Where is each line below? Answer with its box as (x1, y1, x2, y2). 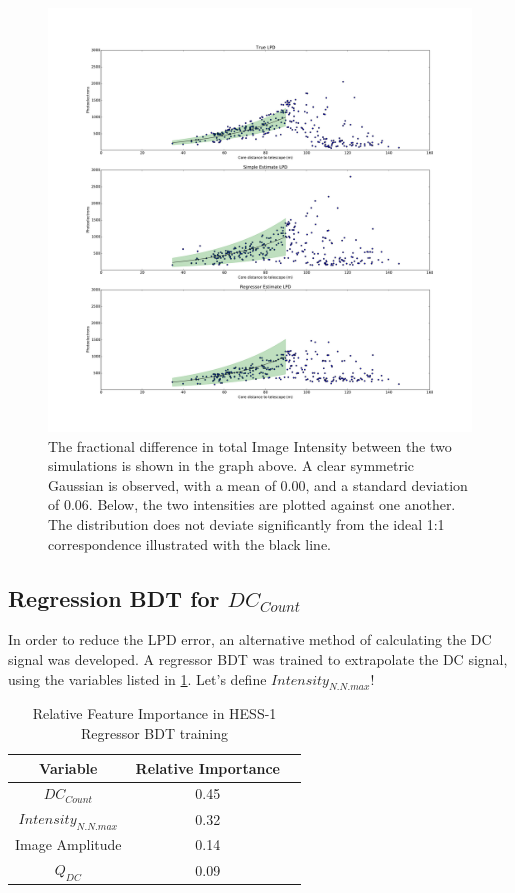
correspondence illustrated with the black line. (48, 533, 332, 554)
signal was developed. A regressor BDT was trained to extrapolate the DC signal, (8, 648, 508, 669)
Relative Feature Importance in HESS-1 (32, 703, 277, 724)
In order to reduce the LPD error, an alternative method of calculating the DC (8, 629, 492, 650)
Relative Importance (135, 757, 280, 778)
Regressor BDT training (80, 722, 229, 743)
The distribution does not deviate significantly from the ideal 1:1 (48, 513, 445, 534)
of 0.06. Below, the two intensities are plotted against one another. (48, 494, 456, 515)
